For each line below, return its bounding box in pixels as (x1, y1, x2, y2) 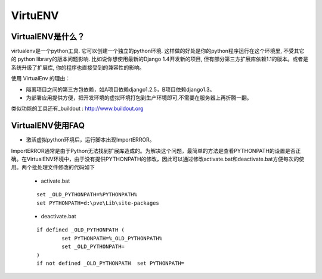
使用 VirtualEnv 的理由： (11, 75, 71, 82)
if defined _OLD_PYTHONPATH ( (36, 227, 125, 233)
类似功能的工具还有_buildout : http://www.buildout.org (11, 105, 144, 112)
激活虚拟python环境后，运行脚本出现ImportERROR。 (26, 136, 155, 143)
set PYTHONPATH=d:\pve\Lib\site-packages (36, 199, 159, 206)
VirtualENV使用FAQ (11, 121, 85, 131)
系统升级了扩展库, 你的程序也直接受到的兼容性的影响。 (11, 64, 145, 71)
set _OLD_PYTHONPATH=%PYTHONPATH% (36, 191, 137, 198)
